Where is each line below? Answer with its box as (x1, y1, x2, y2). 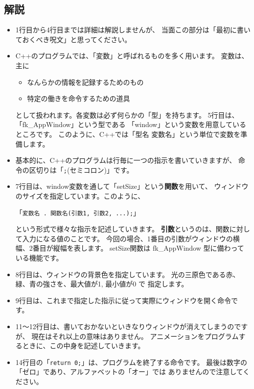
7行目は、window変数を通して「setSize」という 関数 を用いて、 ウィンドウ (15, 181, 249, 191)
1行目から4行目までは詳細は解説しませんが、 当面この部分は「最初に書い (15, 25, 251, 35)
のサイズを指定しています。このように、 (15, 190, 145, 201)
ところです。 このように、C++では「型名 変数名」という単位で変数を (15, 129, 241, 139)
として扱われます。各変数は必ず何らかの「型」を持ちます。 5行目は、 (15, 109, 239, 120)
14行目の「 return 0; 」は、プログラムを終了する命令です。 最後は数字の (15, 357, 248, 367)
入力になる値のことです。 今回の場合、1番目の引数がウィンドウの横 (22, 233, 240, 243)
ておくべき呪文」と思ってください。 (15, 34, 132, 44)
